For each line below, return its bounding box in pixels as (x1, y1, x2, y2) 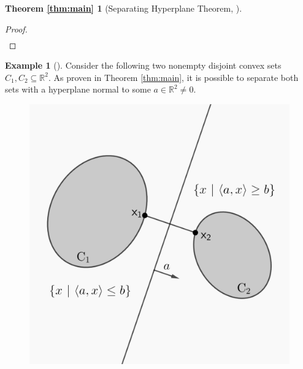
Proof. (5, 22, 28, 35)
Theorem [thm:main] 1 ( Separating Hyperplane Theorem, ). (5, 2, 242, 14)
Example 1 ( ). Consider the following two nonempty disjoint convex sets (5, 59, 282, 72)
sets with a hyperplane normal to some (5, 83, 151, 96)
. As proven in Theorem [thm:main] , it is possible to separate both (48, 70, 299, 83)
